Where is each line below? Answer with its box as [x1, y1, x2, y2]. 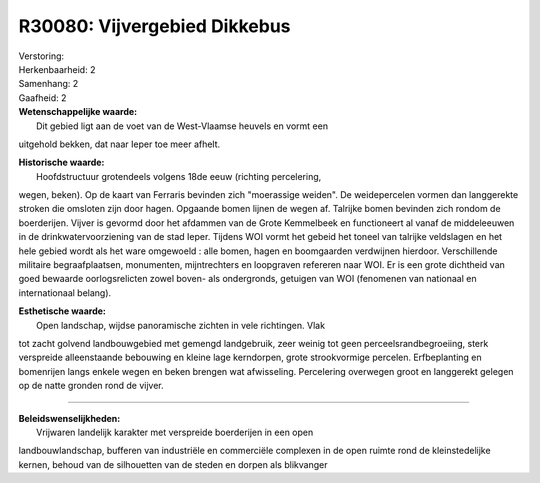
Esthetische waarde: [18, 305, 107, 317]
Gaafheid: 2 [18, 91, 67, 104]
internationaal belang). [18, 286, 112, 299]
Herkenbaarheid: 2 [18, 63, 96, 75]
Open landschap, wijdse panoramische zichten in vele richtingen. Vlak [36, 319, 325, 331]
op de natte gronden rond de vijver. [18, 380, 164, 392]
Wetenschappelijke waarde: [18, 106, 138, 118]
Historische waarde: [18, 156, 105, 169]
